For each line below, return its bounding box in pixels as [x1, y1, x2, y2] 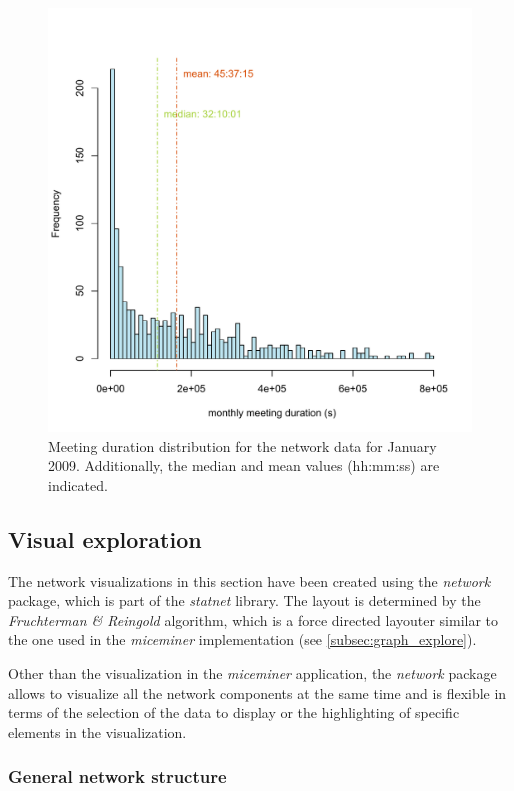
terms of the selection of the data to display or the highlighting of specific [8, 702, 460, 723]
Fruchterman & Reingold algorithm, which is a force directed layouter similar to [8, 609, 499, 630]
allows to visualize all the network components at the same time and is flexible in [8, 682, 507, 703]
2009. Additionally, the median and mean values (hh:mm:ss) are [48, 455, 440, 476]
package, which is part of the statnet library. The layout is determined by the [8, 590, 481, 611]
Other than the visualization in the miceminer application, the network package [8, 662, 497, 683]
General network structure [8, 764, 227, 789]
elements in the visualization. [8, 721, 187, 742]
